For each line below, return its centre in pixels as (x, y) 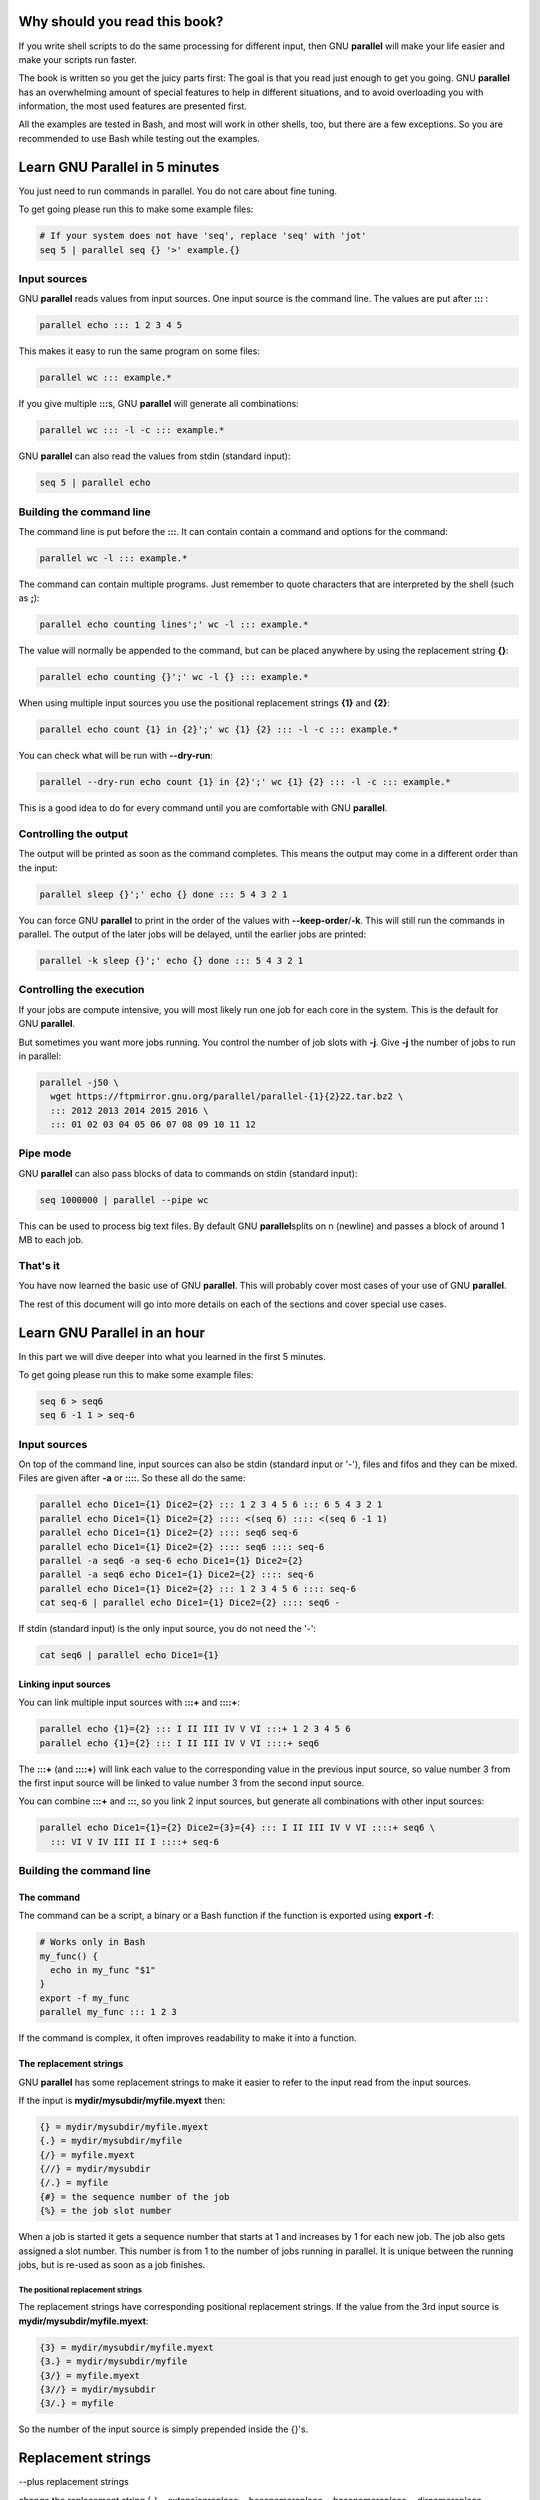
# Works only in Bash (92, 1942)
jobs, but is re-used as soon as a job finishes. (112, 2265)
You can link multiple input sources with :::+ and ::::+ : (129, 1702)
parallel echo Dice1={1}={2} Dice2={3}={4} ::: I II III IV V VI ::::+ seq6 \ (237, 1828)
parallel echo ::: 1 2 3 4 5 (111, 325)
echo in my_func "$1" (103, 1969)
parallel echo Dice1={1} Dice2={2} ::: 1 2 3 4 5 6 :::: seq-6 (198, 1588)
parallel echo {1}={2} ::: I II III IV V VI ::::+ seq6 (179, 1743)
